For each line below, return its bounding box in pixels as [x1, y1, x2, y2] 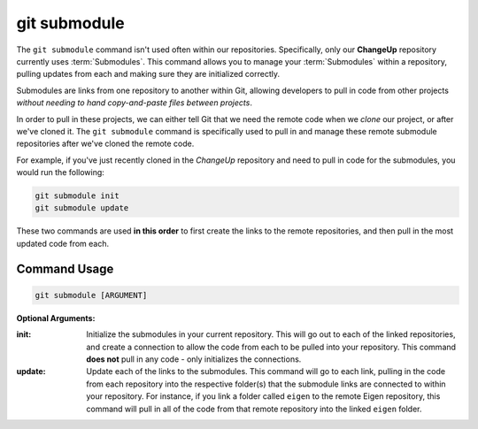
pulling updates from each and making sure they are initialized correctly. [16, 69, 281, 80]
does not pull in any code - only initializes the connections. [86, 354, 302, 364]
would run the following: [16, 167, 105, 178]
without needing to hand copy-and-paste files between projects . [16, 97, 252, 108]
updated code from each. [16, 238, 110, 249]
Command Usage [16, 261, 114, 276]
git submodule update [35, 203, 129, 213]
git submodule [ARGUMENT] [35, 290, 148, 300]
